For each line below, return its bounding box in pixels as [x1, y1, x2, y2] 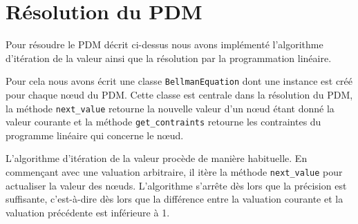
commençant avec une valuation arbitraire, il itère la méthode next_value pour [6, 165, 343, 179]
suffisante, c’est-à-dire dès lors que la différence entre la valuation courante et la [6, 192, 343, 206]
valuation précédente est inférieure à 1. [6, 205, 170, 219]
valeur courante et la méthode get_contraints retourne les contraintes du [6, 114, 321, 129]
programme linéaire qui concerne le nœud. [6, 128, 184, 142]
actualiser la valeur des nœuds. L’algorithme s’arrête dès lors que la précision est [6, 178, 347, 192]
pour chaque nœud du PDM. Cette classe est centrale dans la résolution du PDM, [6, 87, 353, 101]
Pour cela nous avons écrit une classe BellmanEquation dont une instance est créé [6, 74, 353, 88]
